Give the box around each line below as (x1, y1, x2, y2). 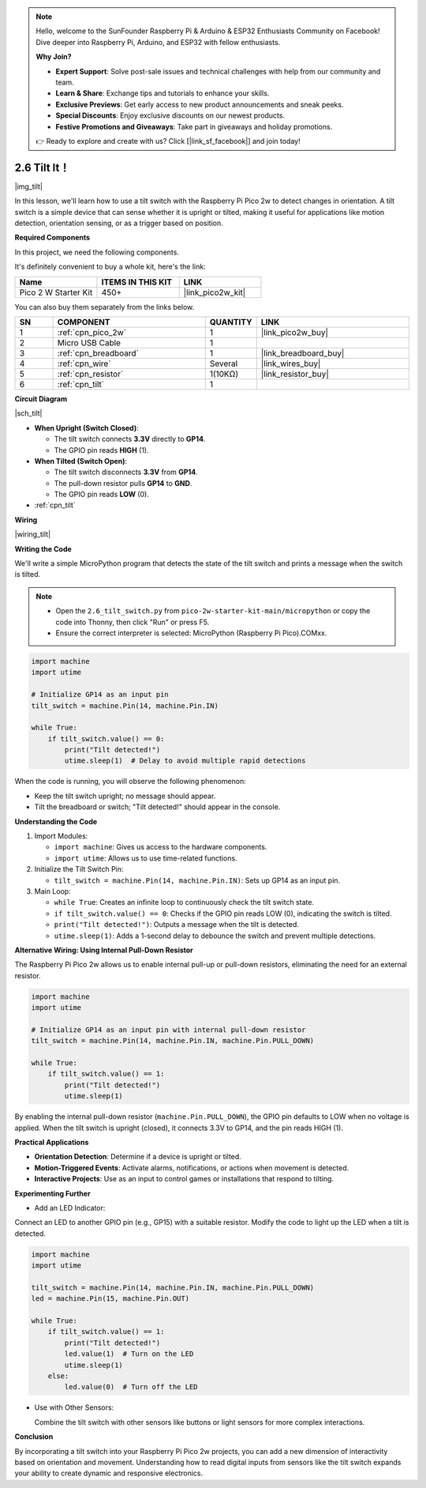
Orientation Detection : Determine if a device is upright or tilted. (34, 1152, 242, 1162)
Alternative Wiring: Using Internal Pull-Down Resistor (14, 945, 193, 955)
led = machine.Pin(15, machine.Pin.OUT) (31, 1294, 189, 1303)
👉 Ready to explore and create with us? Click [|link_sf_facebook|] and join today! (35, 136, 301, 145)
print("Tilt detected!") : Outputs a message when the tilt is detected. (54, 920, 299, 929)
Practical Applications (14, 1137, 89, 1147)
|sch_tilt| (14, 409, 43, 418)
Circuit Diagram (14, 394, 67, 403)
